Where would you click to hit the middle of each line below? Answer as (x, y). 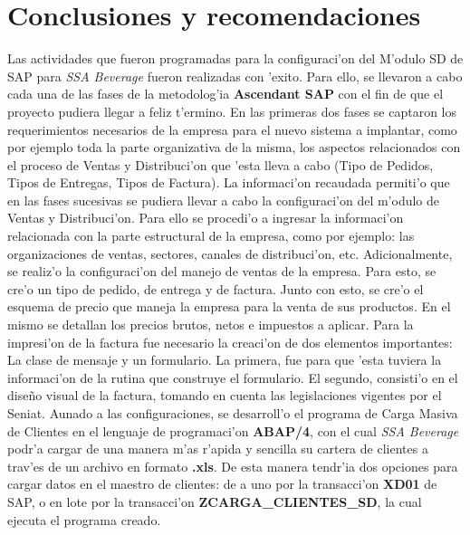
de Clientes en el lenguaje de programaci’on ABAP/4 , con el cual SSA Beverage (233, 430)
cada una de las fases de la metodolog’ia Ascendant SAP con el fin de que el (225, 94)
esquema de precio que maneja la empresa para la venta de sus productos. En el (229, 306)
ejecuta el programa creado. (84, 519)
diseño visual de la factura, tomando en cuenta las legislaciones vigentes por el (225, 395)
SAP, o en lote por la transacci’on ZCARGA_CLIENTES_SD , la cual (215, 501)
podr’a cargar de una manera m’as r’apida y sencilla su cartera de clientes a (218, 449)
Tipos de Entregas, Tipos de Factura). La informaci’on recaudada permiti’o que (229, 182)
